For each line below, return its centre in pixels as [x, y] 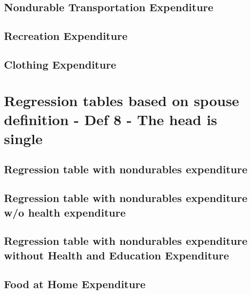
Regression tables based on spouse [122, 100]
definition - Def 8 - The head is [111, 119]
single [23, 138]
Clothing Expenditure [60, 64]
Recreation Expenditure [66, 36]
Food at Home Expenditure [75, 284]
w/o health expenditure [65, 212]
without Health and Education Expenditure [116, 255]
